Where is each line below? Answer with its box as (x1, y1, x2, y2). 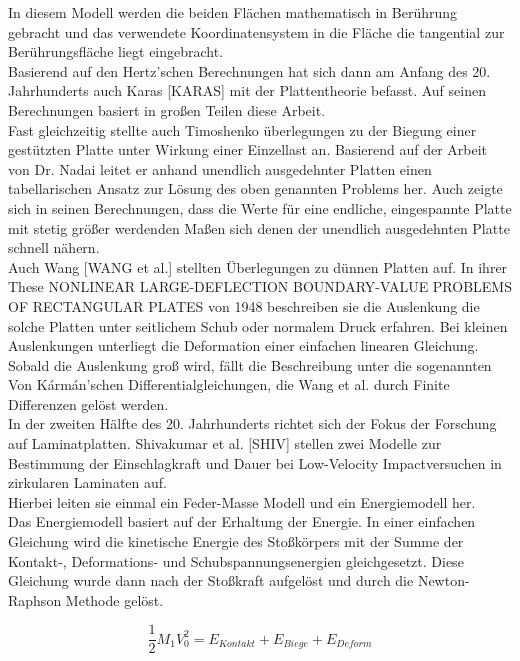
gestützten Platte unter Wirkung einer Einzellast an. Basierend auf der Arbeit (8, 139, 488, 160)
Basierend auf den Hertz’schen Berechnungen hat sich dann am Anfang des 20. (8, 60, 491, 81)
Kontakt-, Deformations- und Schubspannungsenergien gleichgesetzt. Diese (8, 550, 464, 571)
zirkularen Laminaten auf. (8, 472, 167, 493)
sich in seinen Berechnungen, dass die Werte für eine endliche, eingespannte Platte (8, 197, 512, 218)
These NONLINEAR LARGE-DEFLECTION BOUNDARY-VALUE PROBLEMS (8, 276, 512, 297)
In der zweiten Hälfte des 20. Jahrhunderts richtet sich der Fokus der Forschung (8, 413, 497, 434)
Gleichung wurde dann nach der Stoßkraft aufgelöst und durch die (8, 570, 414, 591)
